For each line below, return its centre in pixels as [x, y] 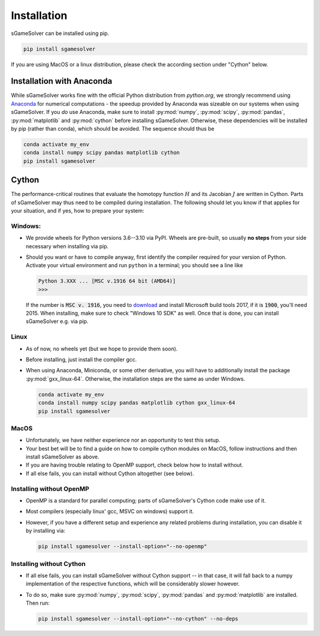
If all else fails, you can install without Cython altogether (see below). [110, 473]
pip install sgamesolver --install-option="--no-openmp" [123, 547]
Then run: [38, 603]
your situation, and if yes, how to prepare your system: [78, 211]
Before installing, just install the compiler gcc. [81, 360]
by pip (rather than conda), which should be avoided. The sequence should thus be [113, 128]
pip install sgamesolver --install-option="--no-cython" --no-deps [138, 619]
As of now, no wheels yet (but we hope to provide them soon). [102, 349]
